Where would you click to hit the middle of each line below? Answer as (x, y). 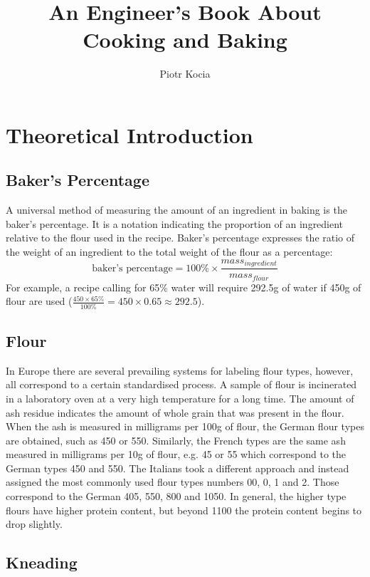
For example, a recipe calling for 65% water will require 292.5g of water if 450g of (184, 287)
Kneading (42, 562)
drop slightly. (34, 524)
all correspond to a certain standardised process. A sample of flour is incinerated (181, 384)
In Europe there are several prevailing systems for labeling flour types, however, (180, 370)
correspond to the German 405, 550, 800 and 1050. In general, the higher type (176, 496)
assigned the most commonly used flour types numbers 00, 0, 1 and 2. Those (173, 482)
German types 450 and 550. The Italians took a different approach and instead (178, 468)
